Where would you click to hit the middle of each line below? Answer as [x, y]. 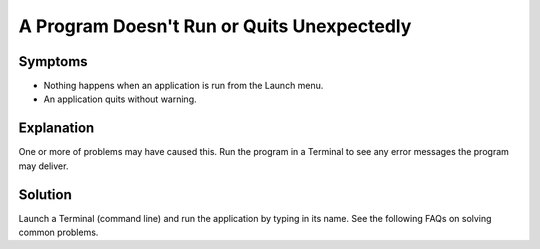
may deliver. [43, 166]
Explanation [56, 128]
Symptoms [53, 61]
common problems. [58, 232]
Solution [45, 194]
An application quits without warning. [120, 99]
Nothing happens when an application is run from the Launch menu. [183, 86]
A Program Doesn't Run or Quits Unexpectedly [215, 26]
